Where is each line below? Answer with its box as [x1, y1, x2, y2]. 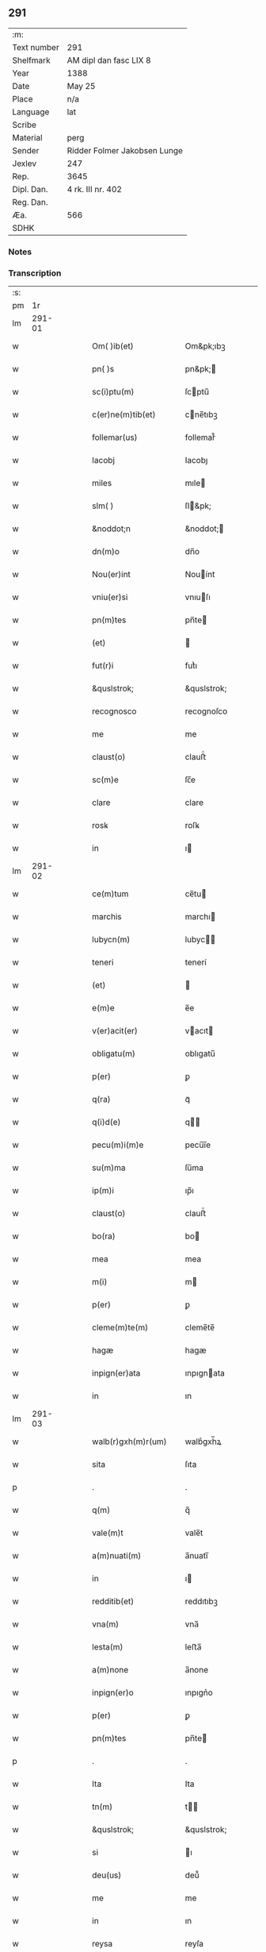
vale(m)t [92, 1527, 124, 1538]
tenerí [184, 957, 207, 968]
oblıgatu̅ [184, 1048, 216, 1059]
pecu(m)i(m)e [92, 1139, 144, 1150]
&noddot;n [92, 523, 131, 534]
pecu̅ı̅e [184, 1139, 211, 1150]
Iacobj [92, 455, 115, 466]
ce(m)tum [92, 888, 129, 899]
